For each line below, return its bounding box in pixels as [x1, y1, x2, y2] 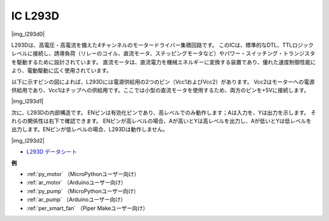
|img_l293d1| [11, 98, 44, 105]
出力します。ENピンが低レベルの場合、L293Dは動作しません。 [11, 126, 169, 133]
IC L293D [11, 9, 60, 22]
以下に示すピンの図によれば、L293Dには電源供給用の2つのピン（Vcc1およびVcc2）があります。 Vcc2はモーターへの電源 [11, 78, 315, 85]
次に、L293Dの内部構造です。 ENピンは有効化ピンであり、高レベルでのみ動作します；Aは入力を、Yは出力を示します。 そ [11, 109, 316, 116]
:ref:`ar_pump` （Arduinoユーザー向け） [26, 196, 126, 203]
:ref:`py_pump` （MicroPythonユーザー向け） [26, 187, 140, 194]
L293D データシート [26, 148, 77, 155]
